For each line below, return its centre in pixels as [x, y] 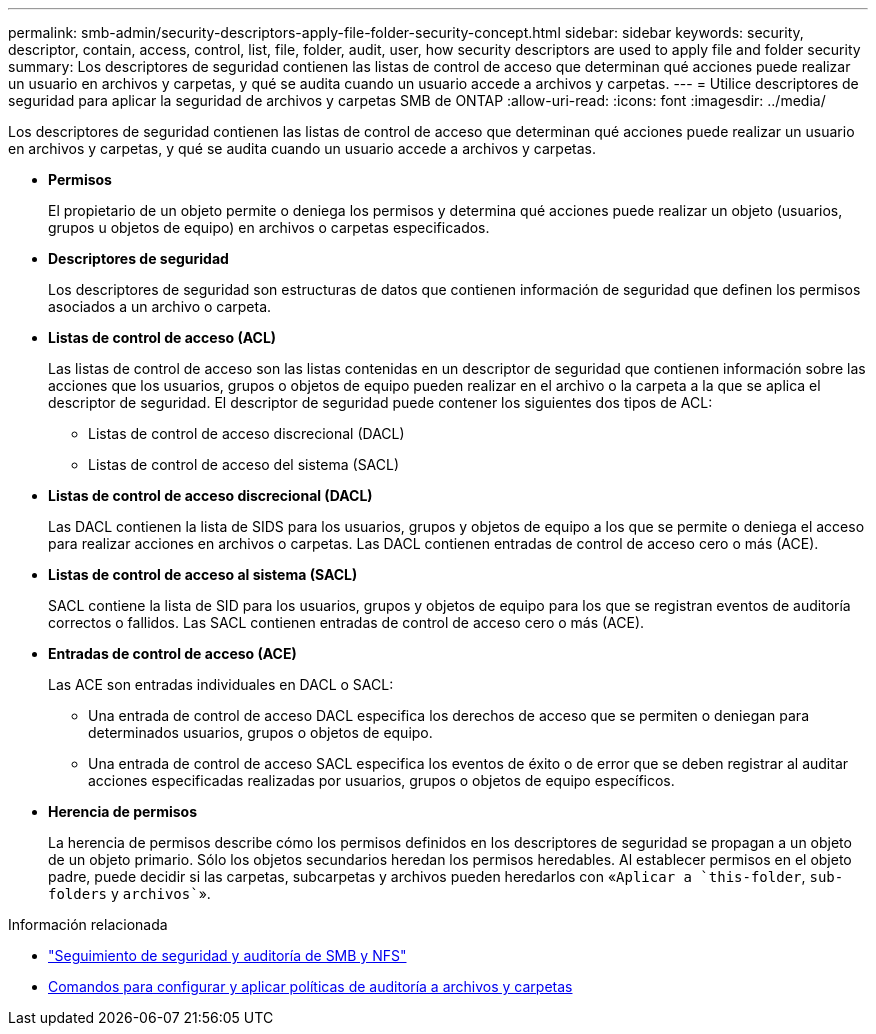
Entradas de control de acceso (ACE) [172, 653]
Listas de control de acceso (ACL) [162, 337]
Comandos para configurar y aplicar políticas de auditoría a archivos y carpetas [310, 986]
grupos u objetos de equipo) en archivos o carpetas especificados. [269, 227]
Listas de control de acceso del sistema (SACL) [244, 464]
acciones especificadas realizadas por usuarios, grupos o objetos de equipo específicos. [381, 780]
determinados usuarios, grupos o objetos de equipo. [260, 732]
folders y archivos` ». [129, 893]
